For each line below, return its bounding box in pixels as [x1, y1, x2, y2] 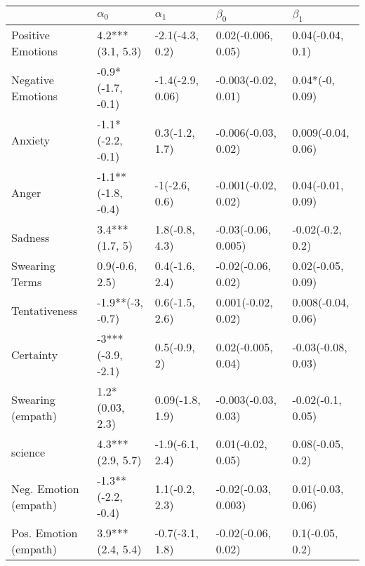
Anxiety [11, 132, 51, 149]
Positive [11, 27, 50, 43]
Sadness [11, 229, 50, 245]
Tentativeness [11, 302, 78, 318]
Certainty [11, 346, 58, 363]
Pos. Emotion [11, 525, 78, 541]
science [11, 443, 46, 460]
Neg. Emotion [11, 480, 79, 497]
